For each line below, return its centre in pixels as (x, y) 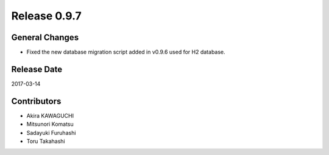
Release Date (37, 69)
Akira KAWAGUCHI (50, 115)
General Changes (45, 37)
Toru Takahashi (46, 141)
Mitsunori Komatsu (50, 124)
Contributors (36, 101)
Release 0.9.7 (46, 16)
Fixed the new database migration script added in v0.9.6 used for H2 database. (126, 52)
